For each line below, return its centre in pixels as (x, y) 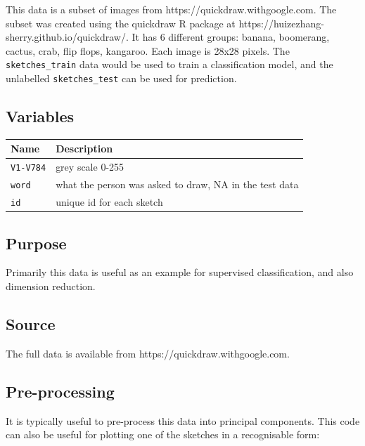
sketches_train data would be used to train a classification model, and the (169, 64)
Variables (40, 116)
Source (31, 323)
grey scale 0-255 (90, 167)
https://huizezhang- (281, 23)
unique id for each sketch (109, 202)
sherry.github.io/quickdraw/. (67, 37)
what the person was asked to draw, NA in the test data (177, 184)
